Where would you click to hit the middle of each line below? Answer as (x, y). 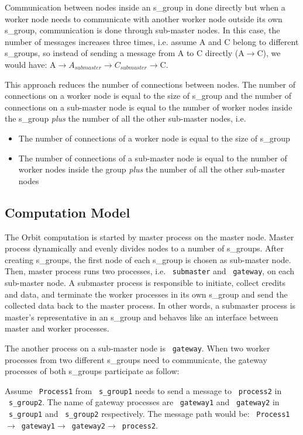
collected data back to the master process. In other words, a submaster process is (150, 305)
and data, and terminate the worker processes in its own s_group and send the (146, 294)
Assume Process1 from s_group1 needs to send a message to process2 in (143, 390)
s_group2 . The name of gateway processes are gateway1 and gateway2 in (144, 402)
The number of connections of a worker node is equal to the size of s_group (154, 138)
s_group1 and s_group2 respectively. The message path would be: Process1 (149, 414)
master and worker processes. (57, 328)
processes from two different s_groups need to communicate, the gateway (136, 359)
